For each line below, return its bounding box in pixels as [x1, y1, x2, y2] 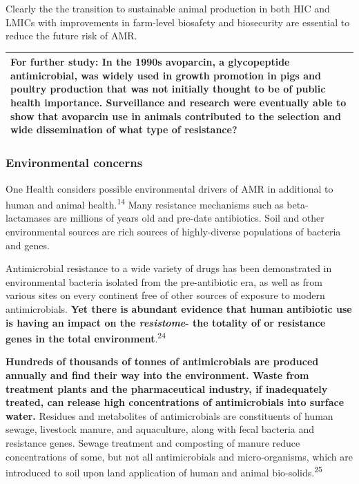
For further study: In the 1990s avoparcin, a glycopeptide [10, 55, 290, 69]
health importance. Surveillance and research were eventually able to [10, 95, 347, 110]
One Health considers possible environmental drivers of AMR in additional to [6, 181, 333, 195]
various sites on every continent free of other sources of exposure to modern [6, 288, 325, 302]
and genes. [6, 238, 50, 252]
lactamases [6, 211, 51, 225]
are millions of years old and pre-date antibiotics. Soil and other [54, 211, 324, 225]
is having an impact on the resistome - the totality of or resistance [6, 315, 326, 329]
